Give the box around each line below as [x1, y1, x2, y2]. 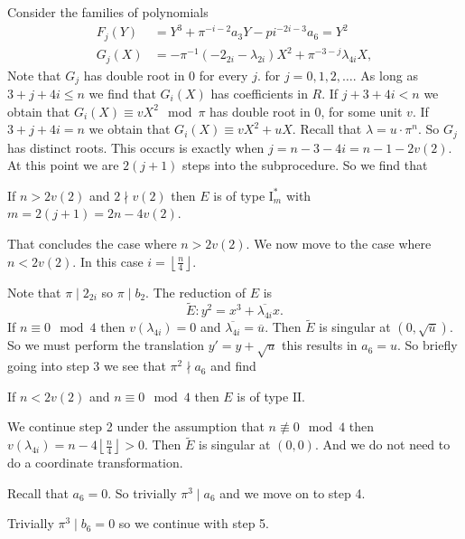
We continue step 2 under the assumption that [7, 417, 265, 436]
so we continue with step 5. [118, 514, 269, 533]
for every [199, 65, 248, 84]
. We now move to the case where [246, 234, 432, 253]
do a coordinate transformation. [7, 453, 183, 472]
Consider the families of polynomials [7, 3, 209, 21]
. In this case [72, 251, 144, 270]
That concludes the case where [7, 234, 177, 253]
